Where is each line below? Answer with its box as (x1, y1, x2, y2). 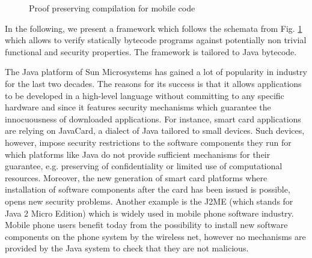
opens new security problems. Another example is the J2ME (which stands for (5, 194, 293, 207)
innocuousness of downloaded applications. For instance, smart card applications (5, 112, 301, 125)
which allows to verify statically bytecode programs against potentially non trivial (5, 34, 307, 46)
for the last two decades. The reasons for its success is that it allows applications (5, 77, 302, 89)
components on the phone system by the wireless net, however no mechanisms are (5, 230, 306, 242)
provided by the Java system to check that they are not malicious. (5, 242, 249, 254)
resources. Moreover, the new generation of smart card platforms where (5, 171, 268, 184)
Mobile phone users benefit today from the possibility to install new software (5, 218, 288, 231)
